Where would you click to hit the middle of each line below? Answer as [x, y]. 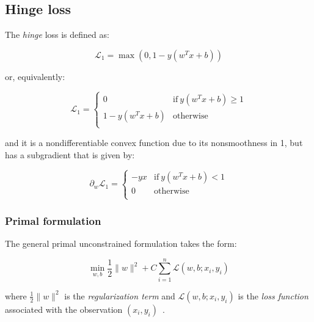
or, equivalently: [35, 76]
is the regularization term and [120, 295]
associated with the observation [64, 309]
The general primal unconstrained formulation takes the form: [121, 243]
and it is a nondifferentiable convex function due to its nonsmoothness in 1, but [154, 142]
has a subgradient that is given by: [70, 154]
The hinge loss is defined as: [57, 35]
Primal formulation [53, 220]
